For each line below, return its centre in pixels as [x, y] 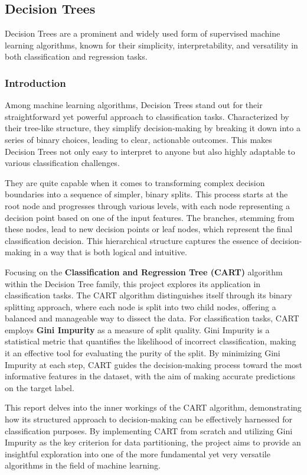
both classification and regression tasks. [76, 56]
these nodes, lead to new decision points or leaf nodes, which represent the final [149, 229]
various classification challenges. [62, 163]
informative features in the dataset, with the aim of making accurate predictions [150, 376]
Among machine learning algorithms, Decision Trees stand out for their [134, 105]
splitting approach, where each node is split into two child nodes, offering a [141, 306]
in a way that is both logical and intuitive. [110, 252]
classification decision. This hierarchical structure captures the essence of [136, 240]
